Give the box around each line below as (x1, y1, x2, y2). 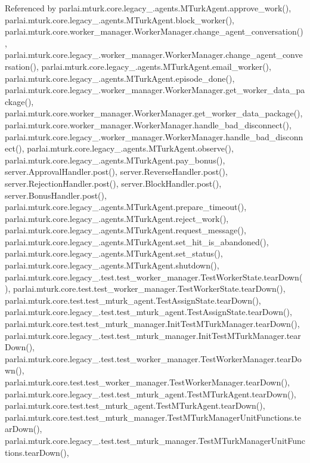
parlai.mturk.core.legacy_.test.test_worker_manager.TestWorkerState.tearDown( (5, 270, 303, 283)
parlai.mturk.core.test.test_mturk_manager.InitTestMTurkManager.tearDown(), (5, 317, 300, 330)
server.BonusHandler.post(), (5, 189, 107, 201)
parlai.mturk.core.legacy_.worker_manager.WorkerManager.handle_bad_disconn (5, 130, 303, 143)
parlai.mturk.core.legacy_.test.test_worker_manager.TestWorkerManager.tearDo (5, 352, 302, 365)
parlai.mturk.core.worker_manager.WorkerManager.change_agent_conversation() (5, 25, 303, 38)
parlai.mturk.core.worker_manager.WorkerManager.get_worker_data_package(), (5, 107, 303, 119)
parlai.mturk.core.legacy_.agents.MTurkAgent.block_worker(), (5, 13, 234, 26)
